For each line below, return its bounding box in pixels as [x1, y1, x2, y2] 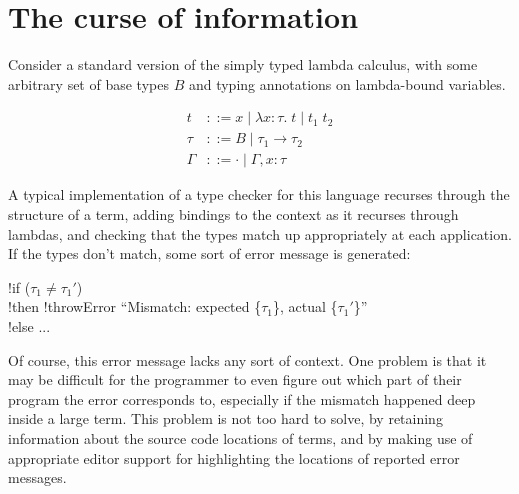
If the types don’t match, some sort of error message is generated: [8, 243, 411, 264]
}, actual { [273, 296, 338, 317]
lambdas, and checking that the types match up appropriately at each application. [8, 223, 512, 244]
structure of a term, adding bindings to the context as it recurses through [8, 204, 459, 224]
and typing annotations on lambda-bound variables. [188, 73, 506, 94]
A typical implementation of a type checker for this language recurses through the [8, 184, 510, 205]
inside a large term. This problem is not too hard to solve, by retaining [8, 408, 443, 429]
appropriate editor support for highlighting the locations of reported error [8, 447, 460, 468]
